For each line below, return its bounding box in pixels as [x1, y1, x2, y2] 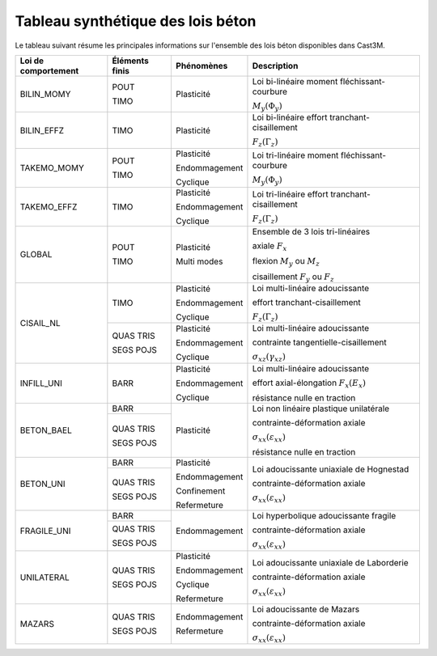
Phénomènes [175, 60, 228, 71]
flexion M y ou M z [252, 256, 320, 269]
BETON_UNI [19, 478, 66, 489]
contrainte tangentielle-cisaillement [252, 336, 388, 348]
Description [252, 60, 299, 71]
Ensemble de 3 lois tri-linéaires [252, 226, 371, 237]
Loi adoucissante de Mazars [252, 603, 360, 615]
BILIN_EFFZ [19, 125, 65, 136]
